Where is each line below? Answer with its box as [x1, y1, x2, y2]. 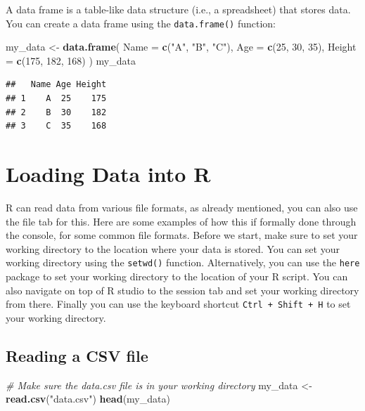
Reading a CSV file [6, 344, 148, 366]
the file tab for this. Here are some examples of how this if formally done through [6, 214, 357, 228]
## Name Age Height [6, 79, 107, 90]
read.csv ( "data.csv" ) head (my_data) [6, 391, 170, 406]
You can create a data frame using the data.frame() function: [6, 15, 276, 30]
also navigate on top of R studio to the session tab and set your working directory [6, 282, 359, 297]
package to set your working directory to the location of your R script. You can [6, 268, 348, 283]
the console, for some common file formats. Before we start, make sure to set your [6, 228, 358, 242]
